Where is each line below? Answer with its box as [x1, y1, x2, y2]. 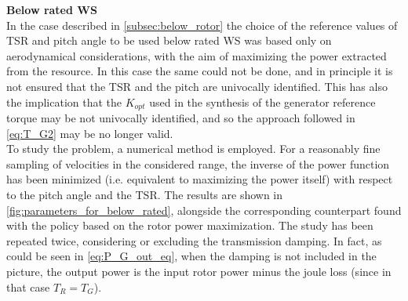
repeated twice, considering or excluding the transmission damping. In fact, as [6, 232, 382, 248]
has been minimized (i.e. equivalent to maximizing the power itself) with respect [6, 171, 393, 187]
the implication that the [6, 93, 122, 110]
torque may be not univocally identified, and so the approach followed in [6, 110, 355, 126]
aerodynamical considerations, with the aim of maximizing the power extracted [6, 47, 387, 63]
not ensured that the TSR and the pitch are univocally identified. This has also [6, 78, 388, 94]
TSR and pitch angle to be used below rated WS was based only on [6, 32, 332, 49]
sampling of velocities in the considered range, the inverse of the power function [6, 155, 390, 172]
